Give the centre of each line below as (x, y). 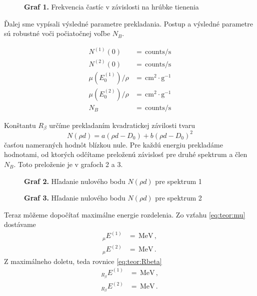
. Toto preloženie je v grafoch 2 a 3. (68, 164)
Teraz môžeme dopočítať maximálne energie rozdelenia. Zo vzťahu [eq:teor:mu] (125, 214)
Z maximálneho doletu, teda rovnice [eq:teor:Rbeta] (83, 261)
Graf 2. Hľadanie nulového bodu (75, 181)
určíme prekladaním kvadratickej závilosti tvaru (122, 125)
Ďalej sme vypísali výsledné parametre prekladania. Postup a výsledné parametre (128, 23)
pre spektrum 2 (178, 198)
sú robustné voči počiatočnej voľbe (57, 33)
